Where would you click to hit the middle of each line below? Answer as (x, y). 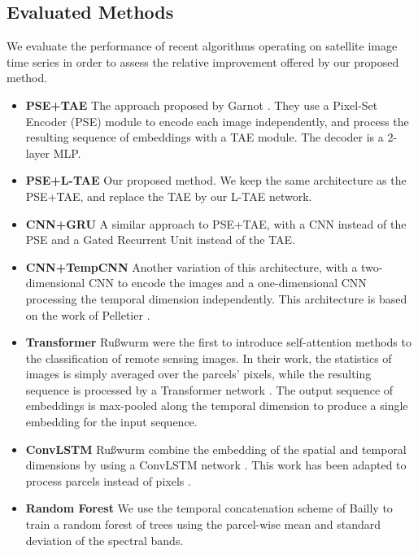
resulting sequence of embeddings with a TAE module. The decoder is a (205, 137)
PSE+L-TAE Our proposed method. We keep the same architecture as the (216, 180)
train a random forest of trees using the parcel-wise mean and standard (203, 524)
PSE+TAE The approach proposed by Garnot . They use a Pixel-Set (202, 105)
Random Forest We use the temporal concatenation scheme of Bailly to (209, 508)
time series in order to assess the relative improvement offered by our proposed (203, 61)
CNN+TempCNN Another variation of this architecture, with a (192, 266)
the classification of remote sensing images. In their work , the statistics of (209, 358)
